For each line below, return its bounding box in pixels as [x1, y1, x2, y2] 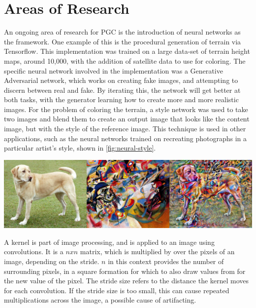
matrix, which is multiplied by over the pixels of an [80, 246, 235, 257]
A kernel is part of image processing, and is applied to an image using [4, 236, 215, 247]
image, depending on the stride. [4, 256, 99, 266]
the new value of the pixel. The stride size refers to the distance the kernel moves [4, 275, 249, 286]
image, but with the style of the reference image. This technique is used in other [4, 123, 246, 134]
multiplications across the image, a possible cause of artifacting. [4, 295, 196, 305]
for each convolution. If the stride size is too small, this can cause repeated [4, 285, 229, 295]
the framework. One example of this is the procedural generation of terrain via [4, 36, 241, 46]
